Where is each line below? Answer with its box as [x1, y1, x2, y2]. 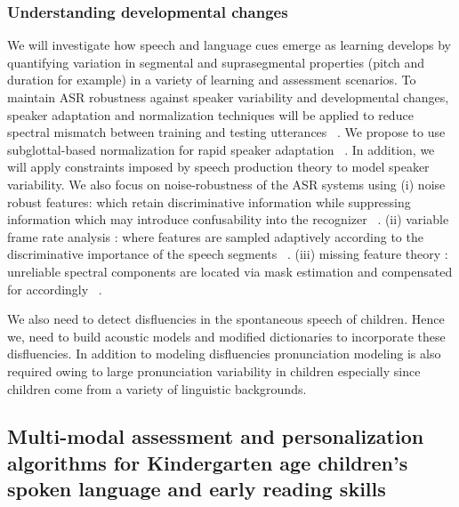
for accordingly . [7, 279, 102, 298]
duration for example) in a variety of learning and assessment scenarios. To [7, 70, 416, 89]
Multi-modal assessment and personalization [7, 422, 424, 450]
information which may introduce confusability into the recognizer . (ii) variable [7, 210, 449, 229]
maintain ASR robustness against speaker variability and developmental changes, [7, 88, 449, 106]
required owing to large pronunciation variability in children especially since [7, 361, 421, 380]
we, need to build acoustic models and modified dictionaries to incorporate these [7, 326, 446, 345]
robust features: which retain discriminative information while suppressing [7, 192, 411, 211]
